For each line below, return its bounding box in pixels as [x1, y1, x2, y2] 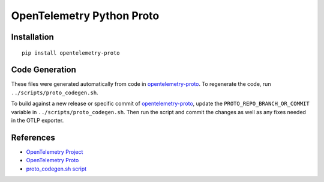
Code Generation [11, 65, 76, 75]
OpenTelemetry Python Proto [11, 9, 160, 22]
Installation [11, 32, 54, 42]
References [11, 132, 55, 142]
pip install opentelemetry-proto [22, 49, 120, 56]
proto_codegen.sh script [26, 165, 87, 172]
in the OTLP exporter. [11, 117, 64, 124]
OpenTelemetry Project [26, 148, 83, 156]
